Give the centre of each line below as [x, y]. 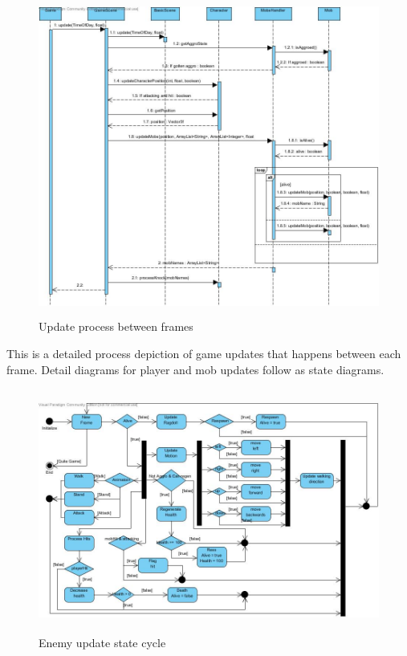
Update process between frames [116, 326]
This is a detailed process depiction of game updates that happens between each [204, 354]
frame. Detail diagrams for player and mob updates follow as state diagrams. [195, 369]
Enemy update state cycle [102, 643]
